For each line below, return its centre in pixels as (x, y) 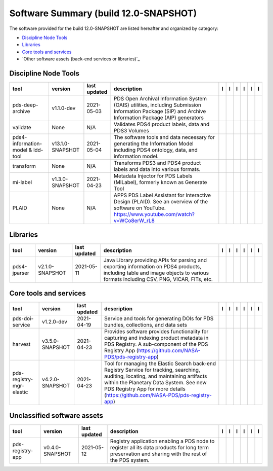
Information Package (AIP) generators (159, 118)
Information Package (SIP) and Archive (160, 112)
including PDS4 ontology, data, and (156, 150)
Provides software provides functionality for (156, 332)
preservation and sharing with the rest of (158, 454)
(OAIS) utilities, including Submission (158, 105)
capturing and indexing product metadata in (156, 338)
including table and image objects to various (156, 273)
